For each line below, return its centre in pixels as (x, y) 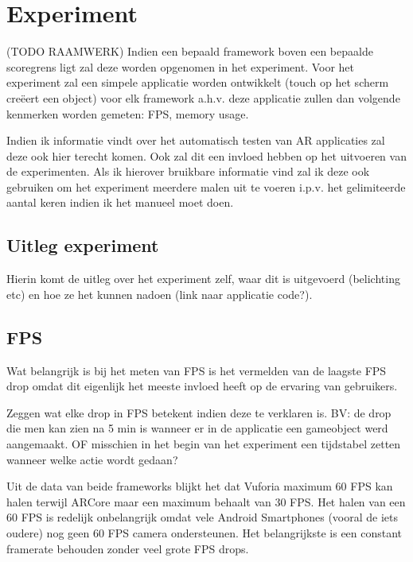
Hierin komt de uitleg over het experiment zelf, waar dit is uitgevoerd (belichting (203, 279)
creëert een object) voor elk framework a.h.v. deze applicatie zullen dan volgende (203, 97)
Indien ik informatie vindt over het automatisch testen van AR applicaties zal (196, 140)
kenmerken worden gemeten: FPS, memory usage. (128, 113)
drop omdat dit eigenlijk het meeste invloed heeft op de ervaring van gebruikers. (202, 386)
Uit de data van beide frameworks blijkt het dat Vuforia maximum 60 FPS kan (200, 486)
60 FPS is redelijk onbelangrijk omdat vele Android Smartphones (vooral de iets (203, 517)
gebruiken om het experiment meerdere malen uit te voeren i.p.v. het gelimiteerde (206, 186)
